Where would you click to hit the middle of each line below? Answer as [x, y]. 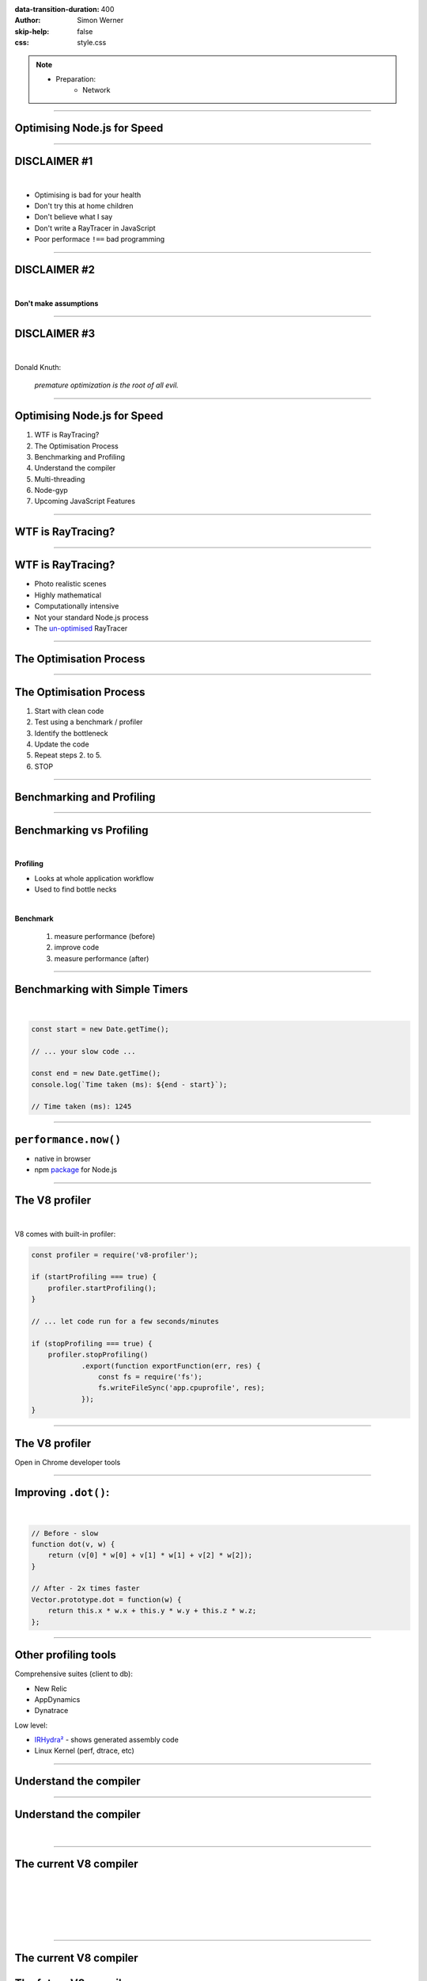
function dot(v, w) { [73, 1544]
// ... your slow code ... [83, 1051]
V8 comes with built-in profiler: [65, 1234]
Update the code [62, 744]
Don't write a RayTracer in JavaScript [95, 228]
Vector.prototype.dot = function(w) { [106, 1599]
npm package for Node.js [76, 1170]
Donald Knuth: [38, 367]
